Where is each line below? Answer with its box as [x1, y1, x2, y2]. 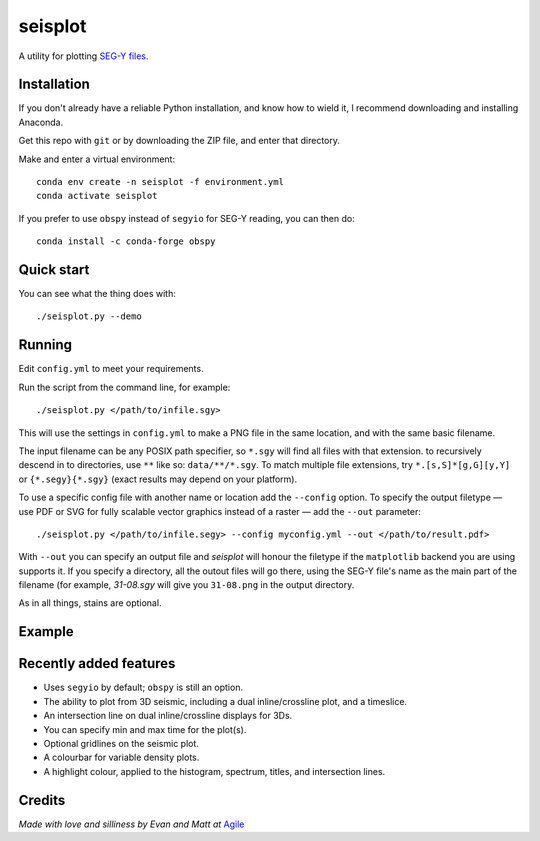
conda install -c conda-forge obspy [36, 236, 216, 247]
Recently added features [18, 655, 176, 672]
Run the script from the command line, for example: [18, 381, 231, 393]
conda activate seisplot [36, 190, 158, 202]
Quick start [18, 261, 90, 278]
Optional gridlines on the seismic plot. [43, 737, 200, 749]
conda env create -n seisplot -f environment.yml [36, 176, 285, 188]
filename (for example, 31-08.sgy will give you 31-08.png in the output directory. [18, 579, 355, 591]
